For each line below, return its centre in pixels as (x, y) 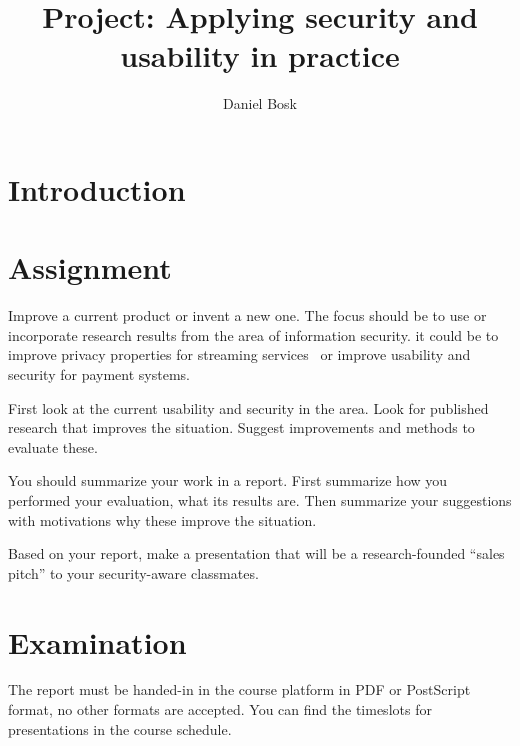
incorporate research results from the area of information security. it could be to (253, 334)
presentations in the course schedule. (120, 728)
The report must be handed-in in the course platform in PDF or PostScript (239, 689)
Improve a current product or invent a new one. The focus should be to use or (247, 315)
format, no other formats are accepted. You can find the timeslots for (220, 709)
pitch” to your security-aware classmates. (133, 572)
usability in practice (260, 55)
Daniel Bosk (260, 103)
